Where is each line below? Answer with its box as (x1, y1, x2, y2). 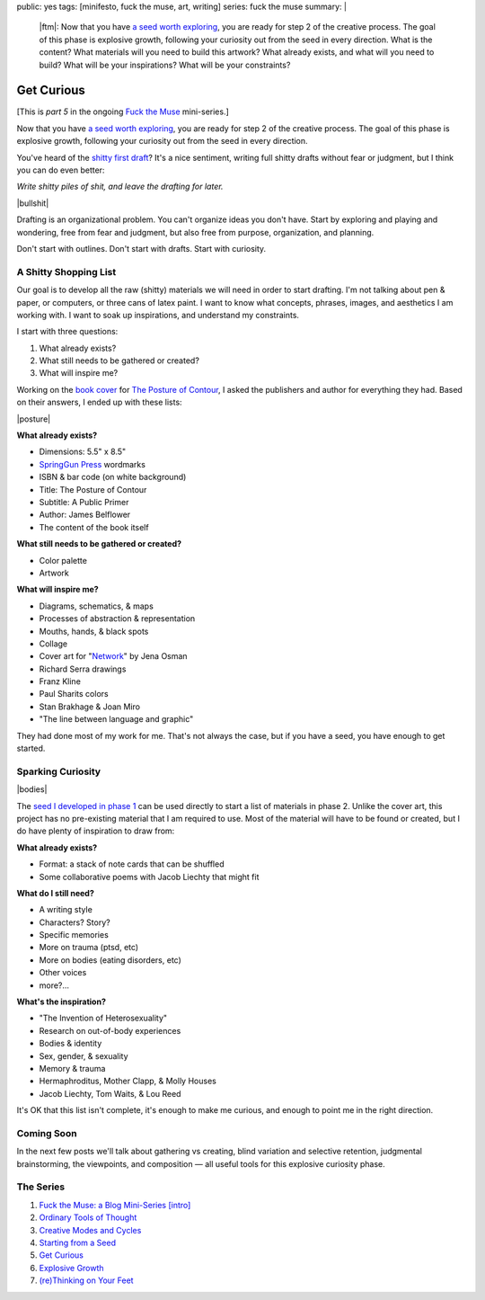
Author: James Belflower (39, 509, 131, 521)
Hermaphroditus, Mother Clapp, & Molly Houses (39, 1075, 217, 1087)
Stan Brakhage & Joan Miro (39, 701, 141, 712)
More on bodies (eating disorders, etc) (39, 954, 181, 966)
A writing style (39, 904, 93, 915)
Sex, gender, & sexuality (39, 1050, 129, 1061)
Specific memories (39, 930, 110, 940)
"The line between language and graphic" (39, 714, 194, 725)
